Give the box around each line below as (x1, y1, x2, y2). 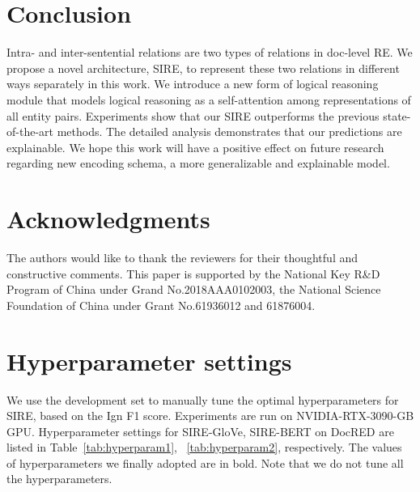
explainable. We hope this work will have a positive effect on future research (6, 138, 384, 155)
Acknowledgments (6, 202, 210, 235)
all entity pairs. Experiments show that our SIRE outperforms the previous (6, 107, 380, 124)
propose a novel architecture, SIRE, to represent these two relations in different (6, 59, 400, 76)
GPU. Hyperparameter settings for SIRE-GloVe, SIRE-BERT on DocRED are (6, 422, 394, 439)
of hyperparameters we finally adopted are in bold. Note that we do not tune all (6, 454, 404, 471)
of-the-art (6, 123, 53, 140)
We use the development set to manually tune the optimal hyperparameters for (6, 391, 399, 408)
